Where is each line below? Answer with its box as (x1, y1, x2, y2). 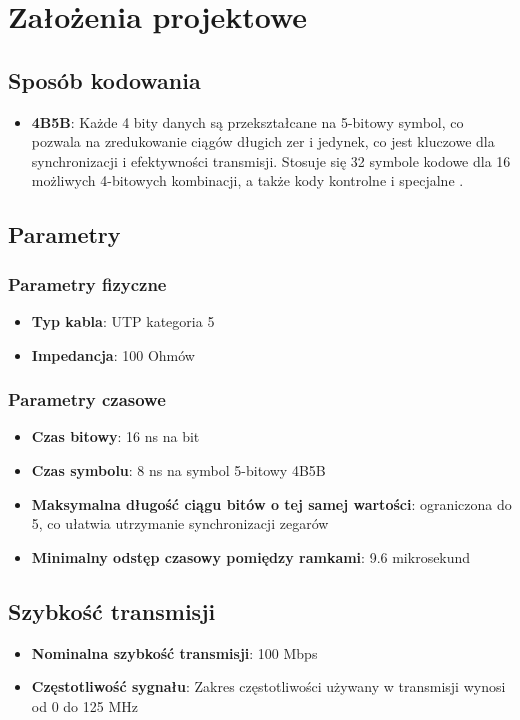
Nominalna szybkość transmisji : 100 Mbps (31, 642, 318, 663)
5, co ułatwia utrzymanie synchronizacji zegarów (31, 513, 329, 534)
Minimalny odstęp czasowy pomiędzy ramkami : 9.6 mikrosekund (31, 546, 471, 567)
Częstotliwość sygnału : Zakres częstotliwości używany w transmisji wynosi (31, 676, 506, 697)
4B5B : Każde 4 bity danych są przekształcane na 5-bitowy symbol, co (31, 111, 464, 132)
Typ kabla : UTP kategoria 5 (31, 310, 215, 331)
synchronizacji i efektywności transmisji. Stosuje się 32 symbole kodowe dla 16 (31, 150, 511, 171)
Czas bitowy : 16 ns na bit (31, 426, 200, 447)
